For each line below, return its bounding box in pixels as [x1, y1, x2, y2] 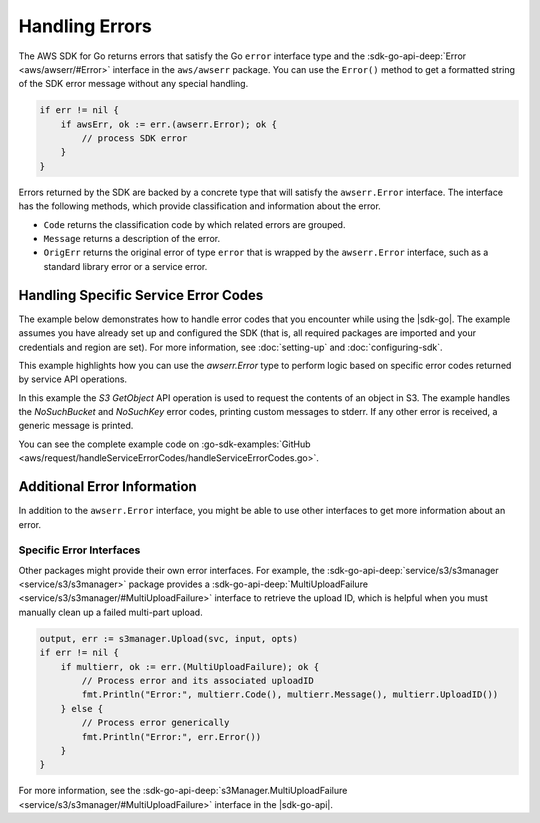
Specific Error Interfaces [18, 543, 141, 557]
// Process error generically [81, 717, 230, 729]
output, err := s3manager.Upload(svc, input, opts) [39, 633, 299, 644]
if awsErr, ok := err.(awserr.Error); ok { [60, 118, 277, 130]
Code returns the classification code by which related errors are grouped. [43, 218, 346, 230]
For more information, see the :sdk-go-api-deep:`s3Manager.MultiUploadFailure [18, 785, 348, 797]
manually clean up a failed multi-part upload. [18, 606, 204, 618]
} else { [60, 703, 104, 714]
